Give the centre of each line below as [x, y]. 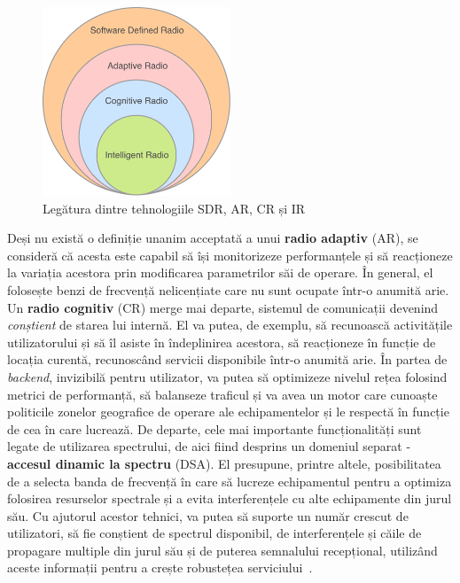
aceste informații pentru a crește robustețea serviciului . [160, 567]
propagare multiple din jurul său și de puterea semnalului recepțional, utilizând [222, 550]
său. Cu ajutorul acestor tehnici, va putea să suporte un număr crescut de [208, 515]
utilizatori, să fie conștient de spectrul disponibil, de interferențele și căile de [214, 533]
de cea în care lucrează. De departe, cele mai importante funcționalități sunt [214, 428]
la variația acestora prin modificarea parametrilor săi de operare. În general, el [220, 272]
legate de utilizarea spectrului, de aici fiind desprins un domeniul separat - [209, 446]
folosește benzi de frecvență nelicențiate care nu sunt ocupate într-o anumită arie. [228, 289]
